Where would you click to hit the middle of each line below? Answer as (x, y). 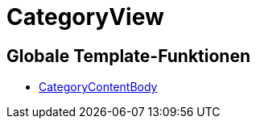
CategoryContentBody (98, 87)
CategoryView (85, 17)
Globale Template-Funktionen (128, 56)
